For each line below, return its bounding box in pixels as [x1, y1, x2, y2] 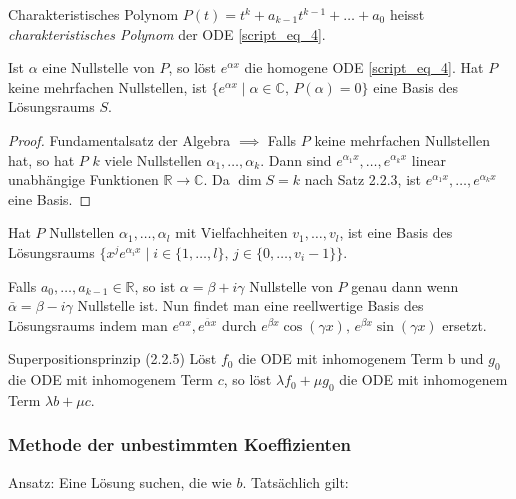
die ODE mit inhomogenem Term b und [238, 348, 484, 369]
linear [411, 149, 447, 170]
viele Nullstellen [104, 149, 202, 170]
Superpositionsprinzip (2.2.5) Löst [8, 348, 217, 369]
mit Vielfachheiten [175, 222, 288, 243]
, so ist [134, 275, 176, 296]
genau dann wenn [351, 275, 459, 296]
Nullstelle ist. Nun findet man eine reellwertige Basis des [77, 295, 424, 316]
